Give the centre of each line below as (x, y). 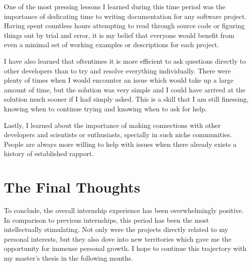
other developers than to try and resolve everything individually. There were (118, 70)
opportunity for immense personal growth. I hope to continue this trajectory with (125, 248)
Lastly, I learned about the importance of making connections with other (112, 125)
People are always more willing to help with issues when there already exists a (120, 144)
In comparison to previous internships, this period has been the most (107, 220)
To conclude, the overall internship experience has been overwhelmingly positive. (124, 210)
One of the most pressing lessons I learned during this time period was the (115, 6)
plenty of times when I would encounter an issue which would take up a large (119, 80)
